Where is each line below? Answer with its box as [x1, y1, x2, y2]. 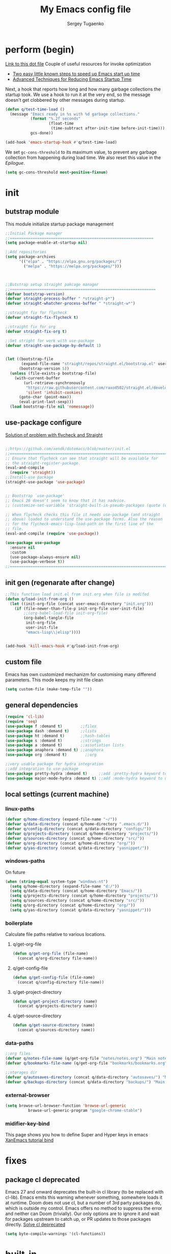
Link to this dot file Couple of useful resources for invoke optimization [5, 60, 152, 67]
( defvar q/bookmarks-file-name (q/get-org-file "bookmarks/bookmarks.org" [5, 1061, 167, 1066]
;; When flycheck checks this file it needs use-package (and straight [5, 512, 160, 517]
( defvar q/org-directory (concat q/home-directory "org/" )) [5, 840, 136, 846]
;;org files [5, 1051, 31, 1057]
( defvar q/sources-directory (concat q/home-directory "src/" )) [5, 836, 145, 841]
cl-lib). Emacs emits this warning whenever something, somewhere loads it [5, 1194, 163, 1200]
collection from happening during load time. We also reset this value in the [5, 154, 161, 161]
